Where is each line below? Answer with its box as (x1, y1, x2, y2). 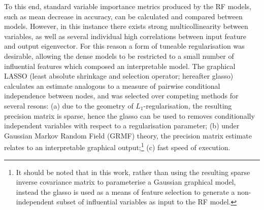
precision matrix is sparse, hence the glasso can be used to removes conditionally (4, 110, 255, 121)
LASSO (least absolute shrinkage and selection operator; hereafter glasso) (4, 71, 234, 81)
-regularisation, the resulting (143, 100, 232, 111)
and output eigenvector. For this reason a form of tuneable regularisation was (4, 41, 245, 51)
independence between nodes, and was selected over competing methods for (4, 90, 239, 101)
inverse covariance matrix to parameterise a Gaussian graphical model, (16, 177, 236, 187)
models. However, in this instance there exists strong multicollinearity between (4, 21, 248, 31)
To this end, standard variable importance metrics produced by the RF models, (4, 1, 252, 11)
